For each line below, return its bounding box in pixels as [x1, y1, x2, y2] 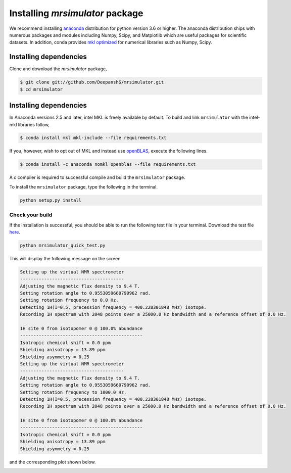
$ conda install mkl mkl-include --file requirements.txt [20, 135, 167, 141]
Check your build [9, 211, 53, 218]
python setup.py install [20, 197, 82, 203]
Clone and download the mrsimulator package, [9, 66, 107, 72]
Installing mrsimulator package [9, 8, 143, 19]
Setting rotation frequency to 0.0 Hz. [20, 297, 119, 303]
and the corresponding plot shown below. [9, 459, 96, 465]
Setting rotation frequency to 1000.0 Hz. [20, 389, 127, 395]
